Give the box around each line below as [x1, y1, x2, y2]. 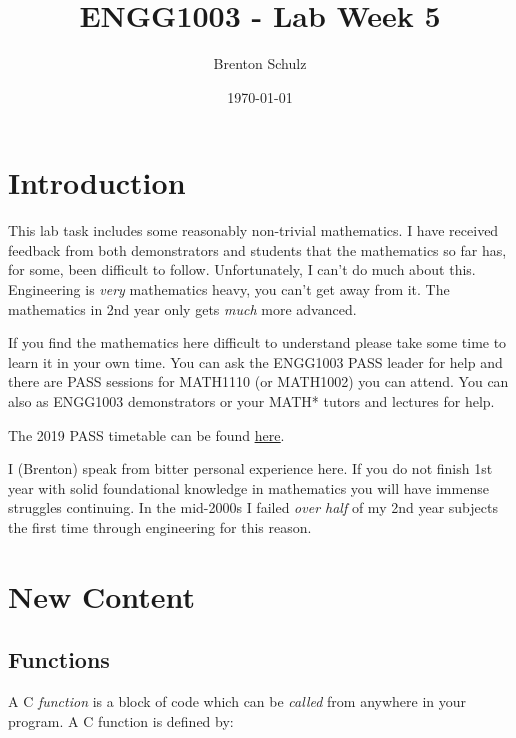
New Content [8, 575, 196, 616]
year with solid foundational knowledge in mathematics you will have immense [8, 477, 489, 498]
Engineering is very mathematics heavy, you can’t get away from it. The [8, 279, 450, 300]
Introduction [8, 162, 186, 203]
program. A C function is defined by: [8, 710, 234, 731]
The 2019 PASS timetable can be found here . [8, 424, 285, 445]
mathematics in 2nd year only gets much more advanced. [8, 298, 357, 319]
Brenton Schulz [213, 53, 307, 74]
